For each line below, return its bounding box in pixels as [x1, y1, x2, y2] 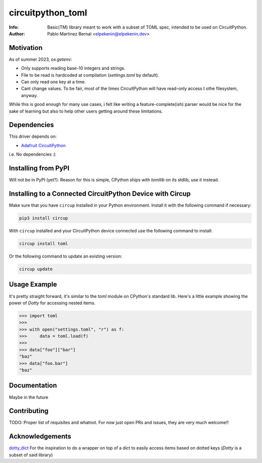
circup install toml [19, 241, 68, 247]
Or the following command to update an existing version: [9, 253, 122, 259]
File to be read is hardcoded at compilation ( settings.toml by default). [21, 72, 160, 78]
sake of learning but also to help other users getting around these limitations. [9, 108, 163, 114]
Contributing [9, 407, 49, 415]
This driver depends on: [9, 133, 57, 139]
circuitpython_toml [9, 7, 87, 18]
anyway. [21, 92, 38, 98]
